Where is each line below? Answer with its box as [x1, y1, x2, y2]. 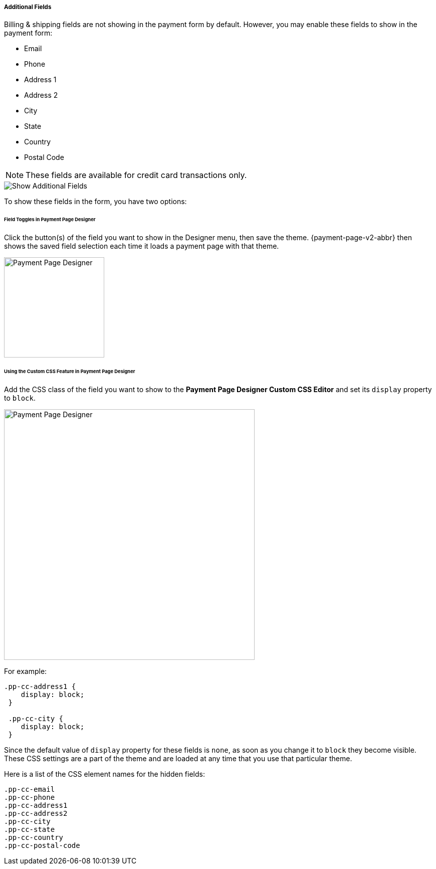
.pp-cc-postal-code [4, 841, 80, 849]
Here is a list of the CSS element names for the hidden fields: [4, 769, 205, 778]
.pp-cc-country [4, 833, 64, 841]
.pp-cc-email [4, 785, 55, 793]
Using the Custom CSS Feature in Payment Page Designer [4, 368, 135, 374]
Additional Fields [4, 4, 52, 11]
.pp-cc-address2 [4, 809, 68, 817]
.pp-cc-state [4, 825, 55, 833]
